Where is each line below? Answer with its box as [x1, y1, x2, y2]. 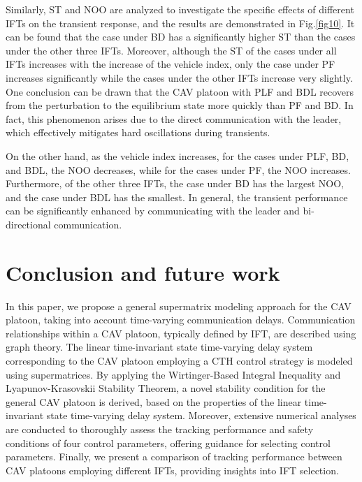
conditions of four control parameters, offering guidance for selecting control [6, 435, 331, 450]
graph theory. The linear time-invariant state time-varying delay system [6, 339, 313, 354]
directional [6, 217, 51, 231]
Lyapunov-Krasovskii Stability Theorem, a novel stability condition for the [6, 381, 326, 395]
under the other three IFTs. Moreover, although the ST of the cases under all [6, 43, 337, 57]
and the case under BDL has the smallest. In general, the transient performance [6, 189, 348, 204]
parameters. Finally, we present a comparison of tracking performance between [6, 449, 342, 464]
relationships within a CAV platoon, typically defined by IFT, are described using [6, 326, 356, 340]
